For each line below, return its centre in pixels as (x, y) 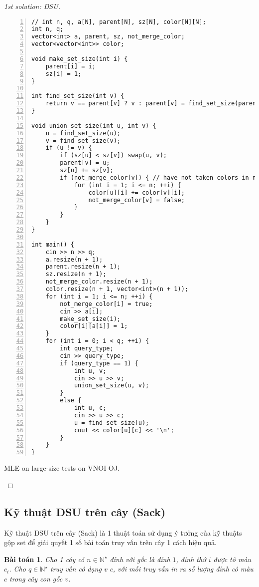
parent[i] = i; (70, 66)
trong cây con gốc (36, 578)
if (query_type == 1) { (99, 363)
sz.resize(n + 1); (76, 274)
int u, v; (90, 371)
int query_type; (87, 349)
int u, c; (90, 408)
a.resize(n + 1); (74, 259)
